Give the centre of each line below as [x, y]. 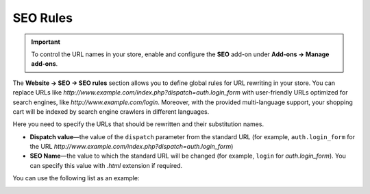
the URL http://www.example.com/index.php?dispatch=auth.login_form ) [132, 147]
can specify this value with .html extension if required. [106, 165]
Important [46, 42]
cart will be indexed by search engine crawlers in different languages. [111, 111]
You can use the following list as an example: [76, 178]
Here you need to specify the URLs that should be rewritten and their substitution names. [138, 124]
